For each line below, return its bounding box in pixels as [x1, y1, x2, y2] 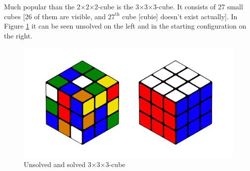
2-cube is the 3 [94, 1, 139, 11]
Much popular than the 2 [4, 1, 81, 11]
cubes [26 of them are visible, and [4, 11, 106, 21]
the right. [4, 30, 33, 40]
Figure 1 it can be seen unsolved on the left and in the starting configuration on [4, 21, 247, 31]
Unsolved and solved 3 [24, 159, 91, 170]
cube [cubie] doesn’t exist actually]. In [122, 11, 238, 21]
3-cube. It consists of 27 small [153, 1, 243, 11]
